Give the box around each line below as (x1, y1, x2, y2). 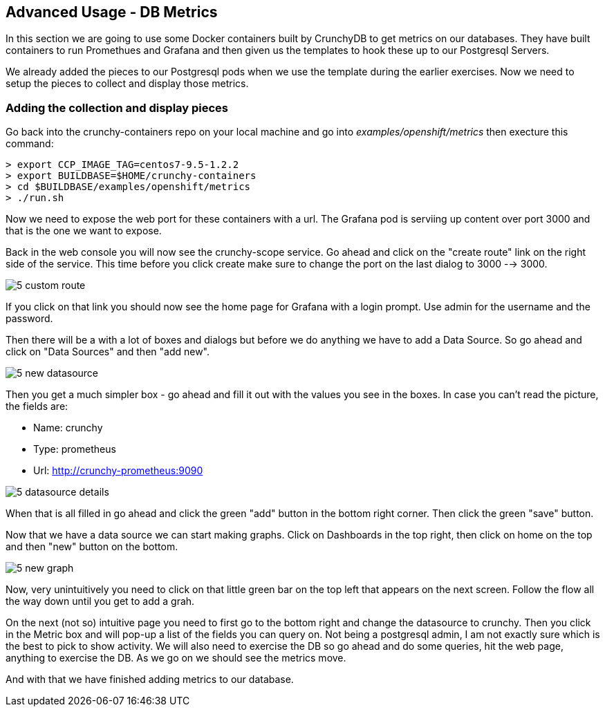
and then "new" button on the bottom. (6, 541, 178, 553)
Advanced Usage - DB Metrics (6, 3, 218, 21)
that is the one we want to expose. (6, 225, 162, 237)
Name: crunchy (33, 422, 103, 434)
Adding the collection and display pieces (6, 100, 229, 115)
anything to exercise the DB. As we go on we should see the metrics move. (6, 652, 346, 664)
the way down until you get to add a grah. (6, 595, 195, 608)
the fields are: (6, 400, 68, 413)
